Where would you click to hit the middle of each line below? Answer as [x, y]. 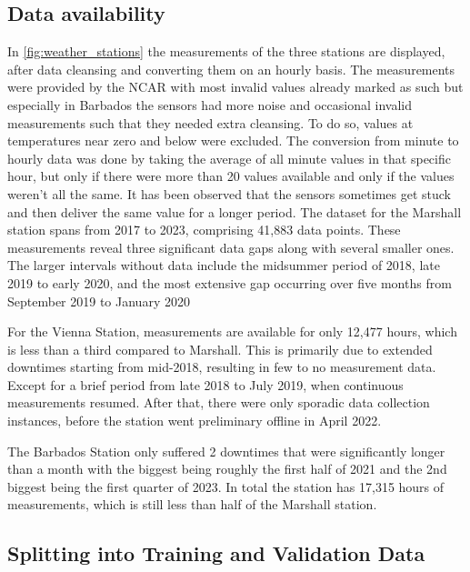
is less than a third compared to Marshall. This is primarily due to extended [220, 349]
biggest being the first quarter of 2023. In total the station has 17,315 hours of [226, 486]
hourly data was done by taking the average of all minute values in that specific [229, 158]
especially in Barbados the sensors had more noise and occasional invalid [210, 104]
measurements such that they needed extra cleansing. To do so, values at [210, 122]
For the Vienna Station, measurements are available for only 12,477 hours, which [232, 331]
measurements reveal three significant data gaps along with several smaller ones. [231, 247]
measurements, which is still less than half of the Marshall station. [192, 504]
